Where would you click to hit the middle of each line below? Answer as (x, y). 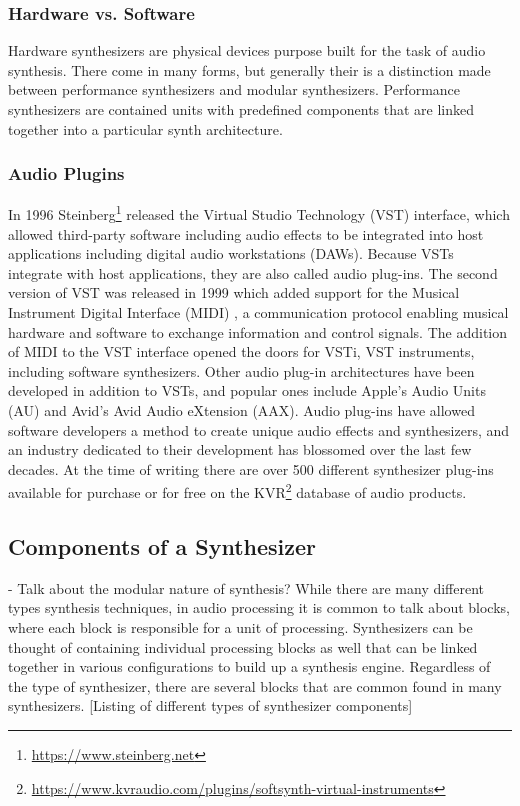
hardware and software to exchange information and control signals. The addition (258, 331)
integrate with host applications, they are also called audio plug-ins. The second (253, 272)
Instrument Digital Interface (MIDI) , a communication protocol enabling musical (258, 312)
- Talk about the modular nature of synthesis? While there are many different (246, 587)
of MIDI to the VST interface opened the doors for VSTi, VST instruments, (241, 351)
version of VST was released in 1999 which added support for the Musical (234, 292)
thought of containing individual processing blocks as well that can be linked (243, 646)
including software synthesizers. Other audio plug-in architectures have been (241, 370)
